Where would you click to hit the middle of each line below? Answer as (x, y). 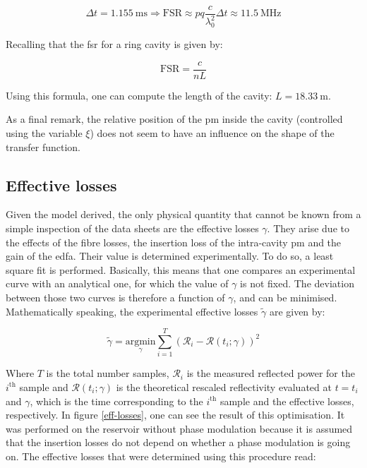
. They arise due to (308, 228)
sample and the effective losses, (287, 401)
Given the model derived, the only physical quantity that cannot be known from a (183, 214)
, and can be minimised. (285, 297)
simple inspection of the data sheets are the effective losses (132, 228)
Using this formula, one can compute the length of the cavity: (139, 95)
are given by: (297, 311)
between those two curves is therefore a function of (115, 297)
